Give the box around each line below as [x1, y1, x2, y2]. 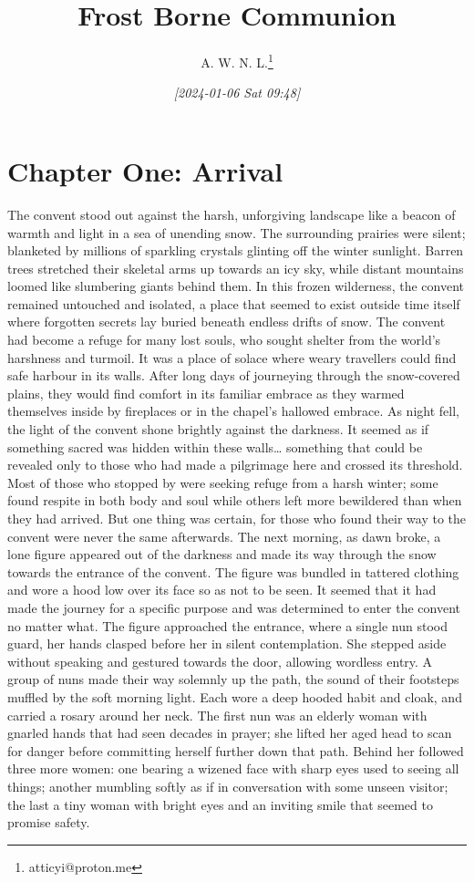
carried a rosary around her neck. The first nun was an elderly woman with [7, 705, 428, 724]
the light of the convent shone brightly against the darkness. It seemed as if [7, 420, 429, 439]
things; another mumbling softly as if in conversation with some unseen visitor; [7, 776, 448, 795]
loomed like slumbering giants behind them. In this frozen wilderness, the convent [7, 276, 465, 296]
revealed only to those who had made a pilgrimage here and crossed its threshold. [7, 455, 463, 474]
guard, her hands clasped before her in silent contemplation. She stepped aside [7, 634, 447, 653]
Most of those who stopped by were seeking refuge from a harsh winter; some [7, 472, 438, 492]
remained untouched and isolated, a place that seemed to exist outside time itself [7, 294, 460, 313]
